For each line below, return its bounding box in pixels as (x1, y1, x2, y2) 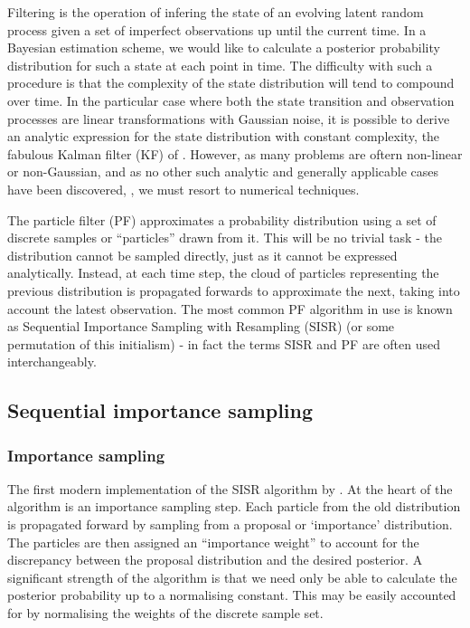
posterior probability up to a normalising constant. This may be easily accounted (7, 585, 456, 604)
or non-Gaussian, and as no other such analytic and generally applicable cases (7, 162, 439, 181)
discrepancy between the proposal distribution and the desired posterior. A (7, 550, 423, 569)
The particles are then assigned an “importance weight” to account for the (7, 532, 419, 551)
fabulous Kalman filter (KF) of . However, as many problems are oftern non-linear (7, 144, 463, 163)
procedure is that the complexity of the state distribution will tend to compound (7, 73, 455, 92)
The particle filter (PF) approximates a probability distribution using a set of (7, 210, 437, 229)
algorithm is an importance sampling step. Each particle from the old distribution (7, 497, 461, 516)
